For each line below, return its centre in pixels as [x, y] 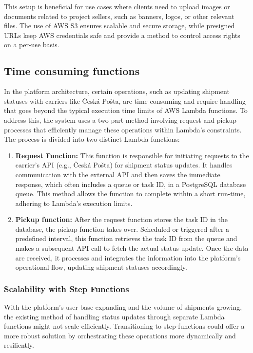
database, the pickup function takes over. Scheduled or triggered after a [122, 229]
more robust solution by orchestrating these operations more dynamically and [120, 335]
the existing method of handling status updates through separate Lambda [114, 316]
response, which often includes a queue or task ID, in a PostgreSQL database [131, 184]
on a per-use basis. [32, 45]
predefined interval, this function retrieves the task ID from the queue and [126, 238]
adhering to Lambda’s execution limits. [74, 203]
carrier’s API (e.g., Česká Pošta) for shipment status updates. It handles [124, 165]
